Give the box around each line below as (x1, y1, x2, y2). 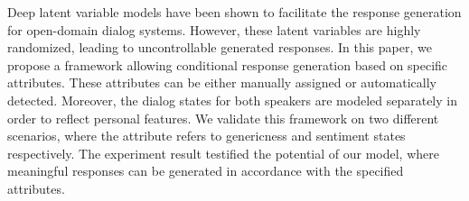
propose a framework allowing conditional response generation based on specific (7, 55, 448, 74)
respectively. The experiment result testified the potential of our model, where (7, 143, 439, 162)
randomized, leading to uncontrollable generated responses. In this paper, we (7, 38, 432, 57)
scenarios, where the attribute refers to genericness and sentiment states (7, 126, 406, 145)
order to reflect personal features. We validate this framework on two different (7, 108, 439, 127)
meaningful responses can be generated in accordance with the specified (7, 161, 404, 180)
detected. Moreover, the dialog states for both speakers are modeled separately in (7, 90, 457, 109)
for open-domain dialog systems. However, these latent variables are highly (7, 20, 421, 39)
